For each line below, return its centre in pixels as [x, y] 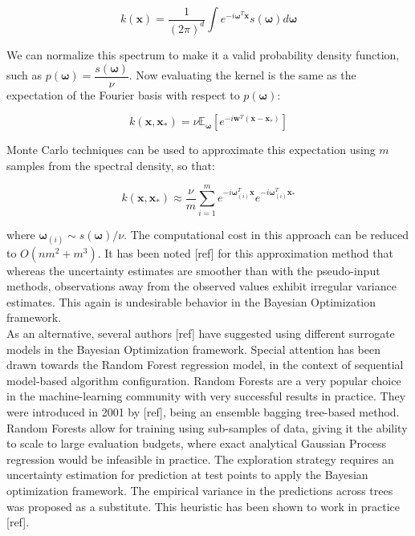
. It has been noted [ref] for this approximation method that [245, 252]
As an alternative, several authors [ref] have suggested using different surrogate [201, 333]
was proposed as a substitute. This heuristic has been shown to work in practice [203, 506]
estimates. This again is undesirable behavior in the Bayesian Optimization [191, 301]
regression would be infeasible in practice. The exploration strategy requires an [200, 459]
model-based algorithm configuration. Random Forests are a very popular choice [204, 380]
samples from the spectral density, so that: [111, 165]
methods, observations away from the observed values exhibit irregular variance [201, 286]
